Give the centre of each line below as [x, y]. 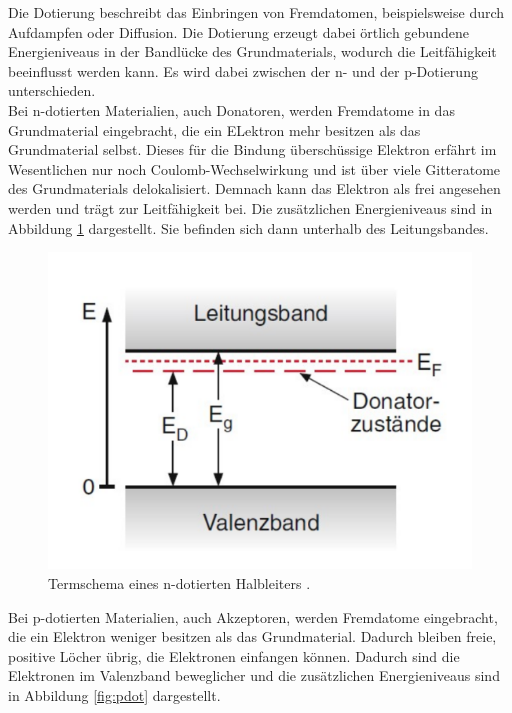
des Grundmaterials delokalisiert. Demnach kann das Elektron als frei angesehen [254, 188]
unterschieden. [52, 90]
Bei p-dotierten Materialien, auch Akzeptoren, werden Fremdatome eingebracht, [253, 616]
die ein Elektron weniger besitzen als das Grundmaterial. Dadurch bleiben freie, [252, 636]
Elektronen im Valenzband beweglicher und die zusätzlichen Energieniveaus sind [254, 675]
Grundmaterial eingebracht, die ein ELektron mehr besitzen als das [214, 129]
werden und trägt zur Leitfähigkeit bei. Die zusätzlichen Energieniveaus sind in [250, 207]
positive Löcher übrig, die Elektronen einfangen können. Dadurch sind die [234, 655]
